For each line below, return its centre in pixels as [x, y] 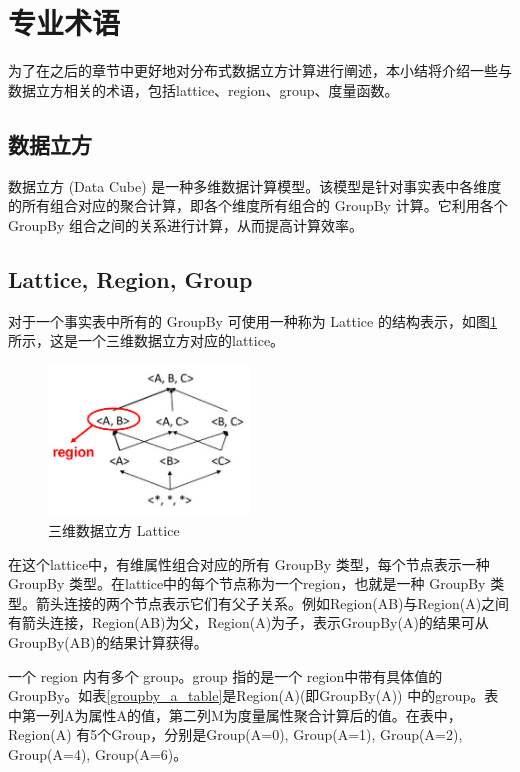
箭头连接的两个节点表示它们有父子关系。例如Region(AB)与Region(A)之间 [272, 602]
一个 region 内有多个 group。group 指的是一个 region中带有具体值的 [225, 675]
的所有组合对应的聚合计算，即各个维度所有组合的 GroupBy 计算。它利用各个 [258, 205]
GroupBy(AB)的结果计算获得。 [108, 642]
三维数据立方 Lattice [114, 530]
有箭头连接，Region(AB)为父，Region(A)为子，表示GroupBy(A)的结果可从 [248, 622]
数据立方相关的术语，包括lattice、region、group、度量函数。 [203, 89]
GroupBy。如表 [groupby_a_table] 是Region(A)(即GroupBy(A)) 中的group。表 [253, 695]
